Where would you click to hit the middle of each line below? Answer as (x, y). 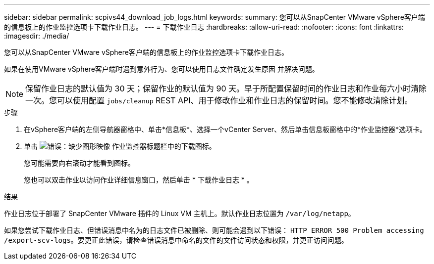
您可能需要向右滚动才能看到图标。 (79, 163)
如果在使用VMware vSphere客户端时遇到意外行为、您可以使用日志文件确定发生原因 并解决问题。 (162, 69)
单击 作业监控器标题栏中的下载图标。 (120, 146)
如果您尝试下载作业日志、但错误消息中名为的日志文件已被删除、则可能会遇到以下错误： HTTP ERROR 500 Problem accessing (214, 230)
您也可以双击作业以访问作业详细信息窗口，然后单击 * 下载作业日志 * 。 (139, 180)
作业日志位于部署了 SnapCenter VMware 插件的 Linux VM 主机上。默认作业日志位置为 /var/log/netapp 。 (180, 213)
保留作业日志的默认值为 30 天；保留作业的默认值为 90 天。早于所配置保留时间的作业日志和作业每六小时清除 (226, 88)
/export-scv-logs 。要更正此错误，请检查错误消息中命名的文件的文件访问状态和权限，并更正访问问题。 (176, 240)
